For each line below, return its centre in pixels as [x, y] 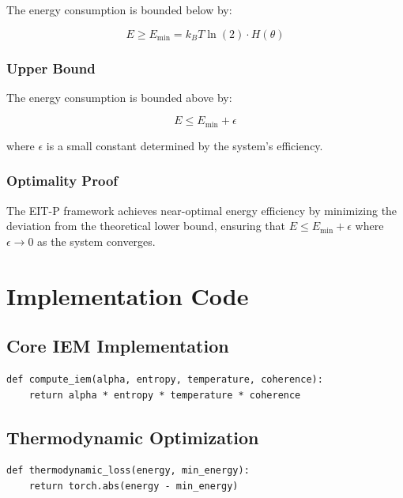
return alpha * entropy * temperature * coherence [165, 395]
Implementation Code [128, 295]
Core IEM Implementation [118, 346]
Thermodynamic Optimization [133, 437]
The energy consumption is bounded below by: [119, 9]
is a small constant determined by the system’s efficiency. [185, 145]
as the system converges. [96, 241]
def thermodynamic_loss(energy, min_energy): [128, 471]
